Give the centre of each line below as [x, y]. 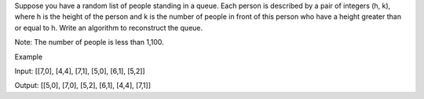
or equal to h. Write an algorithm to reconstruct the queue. [109, 27]
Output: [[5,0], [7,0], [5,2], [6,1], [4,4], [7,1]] [82, 86]
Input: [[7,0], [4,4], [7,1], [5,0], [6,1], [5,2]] [80, 71]
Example [29, 57]
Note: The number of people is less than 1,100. [89, 42]
